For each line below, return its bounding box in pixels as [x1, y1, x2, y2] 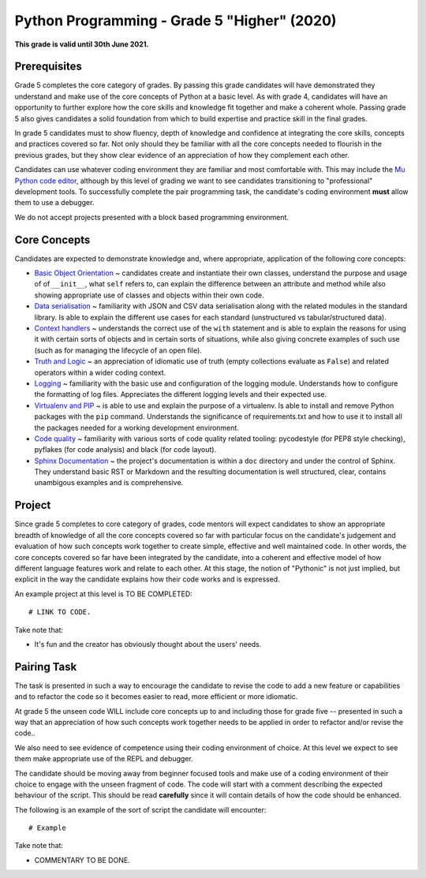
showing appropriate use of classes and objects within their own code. [34, 290, 264, 300]
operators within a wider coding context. [34, 368, 166, 377]
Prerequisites [14, 60, 82, 73]
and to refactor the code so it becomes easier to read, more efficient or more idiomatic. [14, 692, 298, 701]
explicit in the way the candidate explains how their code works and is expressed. [14, 574, 280, 584]
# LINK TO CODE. [28, 607, 92, 617]
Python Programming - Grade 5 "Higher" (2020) [14, 12, 337, 29]
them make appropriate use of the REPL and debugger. [14, 754, 193, 764]
